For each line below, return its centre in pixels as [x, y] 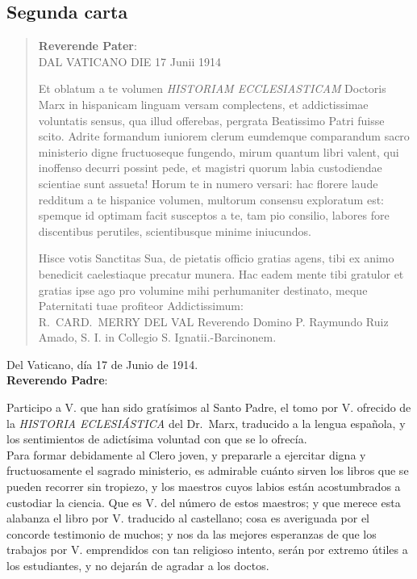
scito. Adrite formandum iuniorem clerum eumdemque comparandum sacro [224, 136]
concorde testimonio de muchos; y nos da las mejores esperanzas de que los [192, 533]
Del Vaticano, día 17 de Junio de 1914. [102, 364]
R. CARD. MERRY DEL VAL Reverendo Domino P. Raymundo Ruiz [213, 321]
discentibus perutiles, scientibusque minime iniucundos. [175, 231]
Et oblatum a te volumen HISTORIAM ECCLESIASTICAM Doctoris [212, 88]
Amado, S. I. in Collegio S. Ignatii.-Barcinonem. [157, 337]
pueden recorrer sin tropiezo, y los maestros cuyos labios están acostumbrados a [204, 487]
